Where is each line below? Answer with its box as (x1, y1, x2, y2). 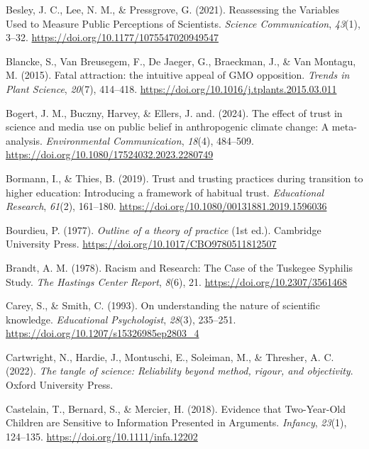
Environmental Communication (45, 133, 182, 148)
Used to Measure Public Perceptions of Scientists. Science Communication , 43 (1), (6, 16, 360, 31)
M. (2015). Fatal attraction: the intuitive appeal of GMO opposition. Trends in (6, 67, 350, 82)
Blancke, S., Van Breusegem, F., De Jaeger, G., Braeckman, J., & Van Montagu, (6, 53, 356, 68)
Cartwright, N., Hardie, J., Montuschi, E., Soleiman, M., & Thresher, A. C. (6, 349, 334, 364)
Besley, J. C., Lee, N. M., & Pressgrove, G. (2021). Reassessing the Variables (6, 2, 339, 16)
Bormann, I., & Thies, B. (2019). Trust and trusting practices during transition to (6, 170, 363, 185)
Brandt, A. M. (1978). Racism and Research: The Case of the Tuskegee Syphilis (6, 260, 353, 275)
